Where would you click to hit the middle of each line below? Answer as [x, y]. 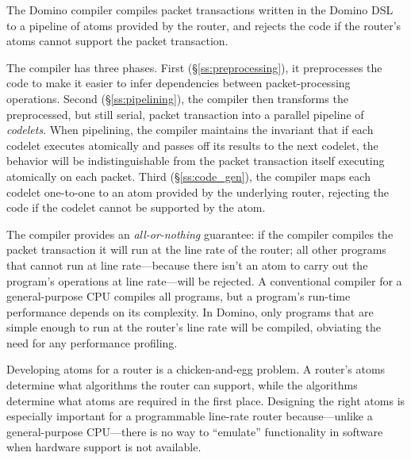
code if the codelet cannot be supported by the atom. [136, 207]
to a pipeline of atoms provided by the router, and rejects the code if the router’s [204, 25]
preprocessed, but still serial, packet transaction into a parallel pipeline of [185, 114]
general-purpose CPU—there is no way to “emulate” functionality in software [195, 431]
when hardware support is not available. [104, 447]
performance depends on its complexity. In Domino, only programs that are [190, 311]
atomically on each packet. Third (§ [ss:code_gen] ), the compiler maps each [188, 176]
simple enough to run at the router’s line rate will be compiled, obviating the [194, 327]
